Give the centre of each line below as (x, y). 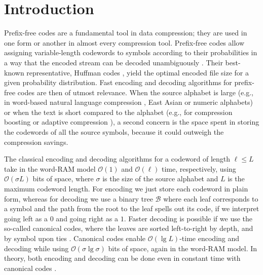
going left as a (26, 218)
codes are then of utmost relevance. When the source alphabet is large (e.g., (136, 92)
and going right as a (87, 218)
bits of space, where (63, 179)
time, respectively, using (199, 168)
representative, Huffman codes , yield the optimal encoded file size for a (138, 72)
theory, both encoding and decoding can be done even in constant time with (122, 258)
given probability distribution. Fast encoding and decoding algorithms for (118, 82)
